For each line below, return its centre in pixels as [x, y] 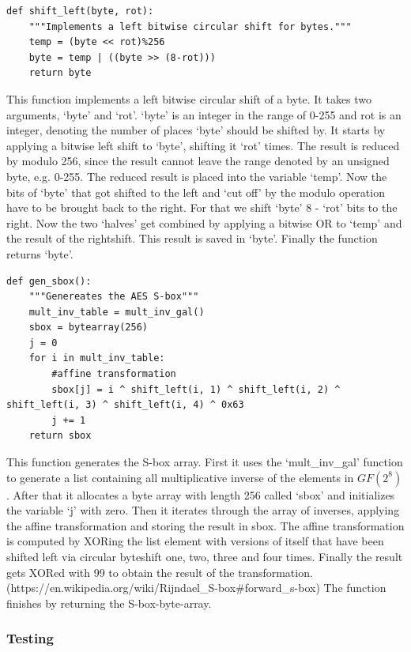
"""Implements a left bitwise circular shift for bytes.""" [190, 26]
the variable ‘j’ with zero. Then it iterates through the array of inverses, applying [203, 510]
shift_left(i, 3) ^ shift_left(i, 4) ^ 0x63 [125, 405]
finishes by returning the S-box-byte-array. [109, 603]
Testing [30, 638]
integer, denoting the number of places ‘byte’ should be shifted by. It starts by [196, 130]
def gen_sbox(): [49, 281]
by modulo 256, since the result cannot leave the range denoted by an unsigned [198, 161]
